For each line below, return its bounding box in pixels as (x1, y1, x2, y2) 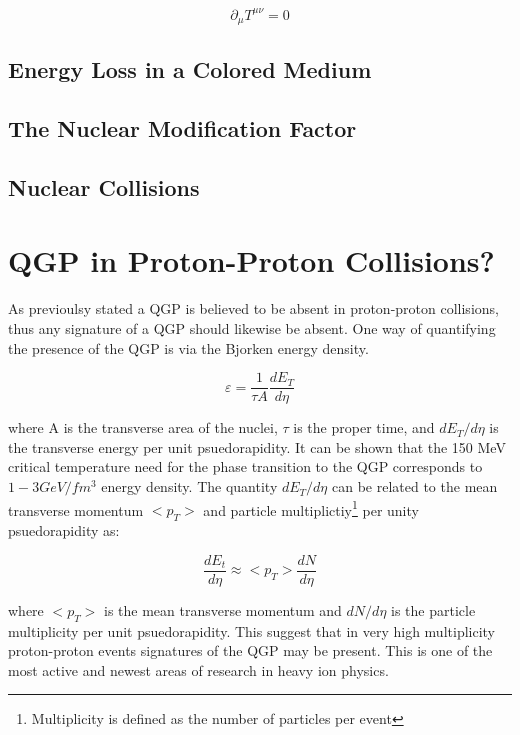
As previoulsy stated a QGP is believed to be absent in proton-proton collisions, (8, 298, 499, 319)
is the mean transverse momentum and (104, 599, 342, 620)
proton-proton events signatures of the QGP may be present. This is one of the (8, 640, 493, 661)
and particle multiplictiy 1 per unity (203, 496, 419, 520)
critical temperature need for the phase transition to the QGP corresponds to (8, 456, 483, 477)
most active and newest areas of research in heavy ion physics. (8, 659, 389, 680)
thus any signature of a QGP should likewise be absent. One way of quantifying (8, 318, 496, 339)
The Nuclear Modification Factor (8, 113, 357, 144)
